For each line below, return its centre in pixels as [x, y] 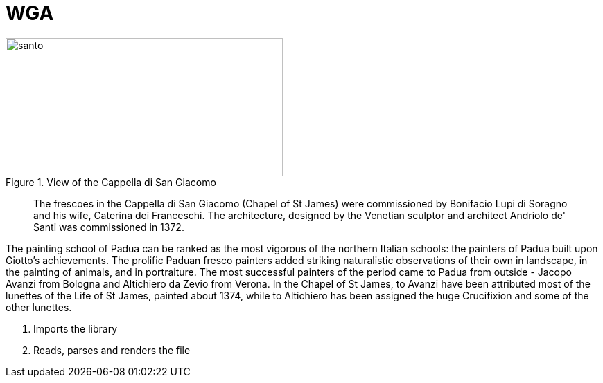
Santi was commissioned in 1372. [109, 227]
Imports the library [76, 328]
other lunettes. [39, 307]
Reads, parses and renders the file [112, 350]
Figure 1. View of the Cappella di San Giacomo [111, 182]
